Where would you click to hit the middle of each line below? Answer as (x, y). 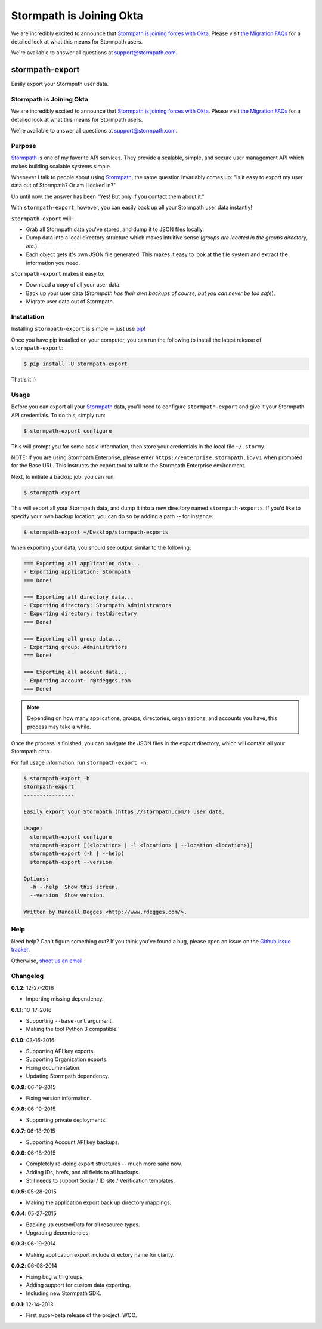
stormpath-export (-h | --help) (77, 853)
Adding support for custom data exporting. (78, 1285)
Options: (36, 879)
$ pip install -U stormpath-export (75, 364)
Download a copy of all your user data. (74, 285)
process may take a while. (59, 727)
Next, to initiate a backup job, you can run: (63, 476)
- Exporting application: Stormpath (77, 572)
